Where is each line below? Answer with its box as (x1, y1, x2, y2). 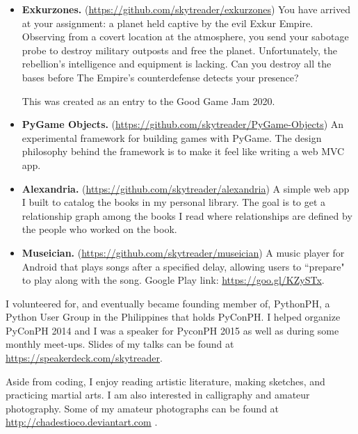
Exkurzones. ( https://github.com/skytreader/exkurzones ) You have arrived (22, 2, 350, 16)
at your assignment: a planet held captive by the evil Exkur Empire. (22, 15, 314, 30)
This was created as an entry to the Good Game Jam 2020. (22, 93, 275, 108)
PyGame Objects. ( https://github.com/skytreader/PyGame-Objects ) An (22, 117, 344, 131)
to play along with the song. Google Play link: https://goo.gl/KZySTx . (22, 273, 325, 287)
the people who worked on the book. (22, 222, 177, 236)
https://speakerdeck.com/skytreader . (6, 351, 163, 365)
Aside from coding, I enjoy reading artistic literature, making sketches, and (6, 373, 325, 388)
